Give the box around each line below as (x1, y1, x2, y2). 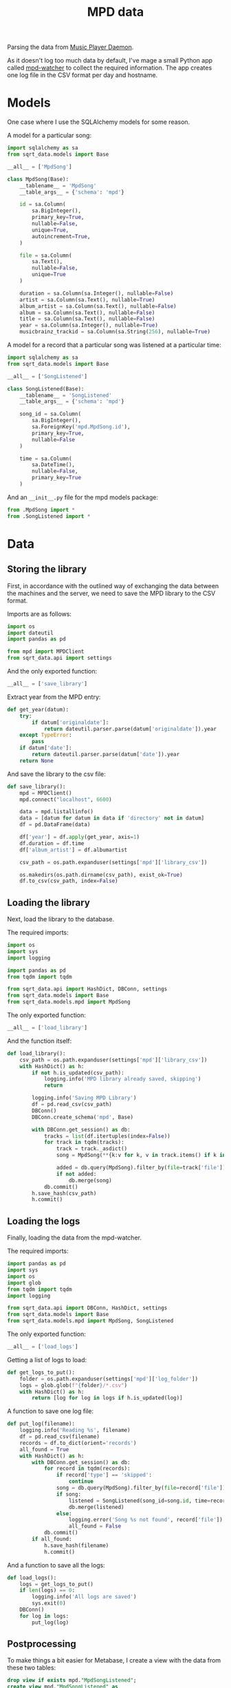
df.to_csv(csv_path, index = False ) (19, 877, 118, 885)
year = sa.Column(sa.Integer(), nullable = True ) (19, 322, 158, 329)
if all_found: (32, 1536, 72, 1543)
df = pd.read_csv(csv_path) (32, 1101, 112, 1108)
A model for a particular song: (7, 132, 91, 140)
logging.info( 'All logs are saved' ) (32, 1594, 137, 1601)
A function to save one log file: (7, 1407, 94, 1415)
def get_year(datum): (7, 706, 69, 713)
